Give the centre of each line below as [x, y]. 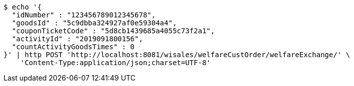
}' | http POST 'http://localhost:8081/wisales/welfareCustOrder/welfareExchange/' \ [177, 55]
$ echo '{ [23, 7]
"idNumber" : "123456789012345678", [84, 15]
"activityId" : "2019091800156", [77, 39]
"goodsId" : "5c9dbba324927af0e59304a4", [94, 23]
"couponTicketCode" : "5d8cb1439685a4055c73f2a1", [113, 31]
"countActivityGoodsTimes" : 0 [73, 47]
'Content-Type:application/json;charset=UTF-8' [116, 63]
